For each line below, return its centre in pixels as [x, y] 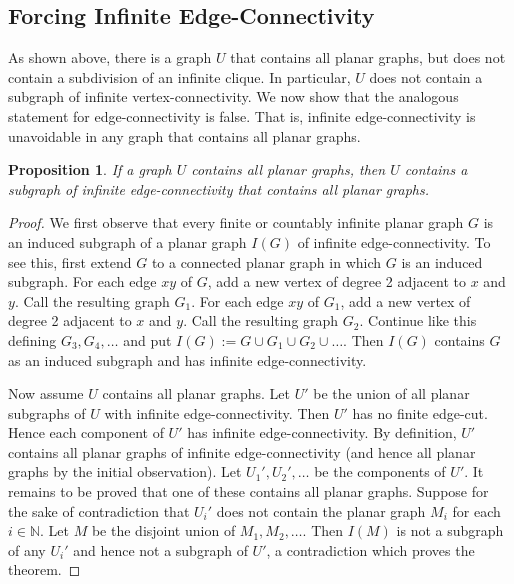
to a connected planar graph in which [266, 261]
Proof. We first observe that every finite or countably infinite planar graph [236, 222]
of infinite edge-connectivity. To [394, 241]
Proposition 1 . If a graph [90, 169]
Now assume [46, 393]
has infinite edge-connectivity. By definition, [322, 432]
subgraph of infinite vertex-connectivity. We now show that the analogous [233, 96]
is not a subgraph [450, 530]
